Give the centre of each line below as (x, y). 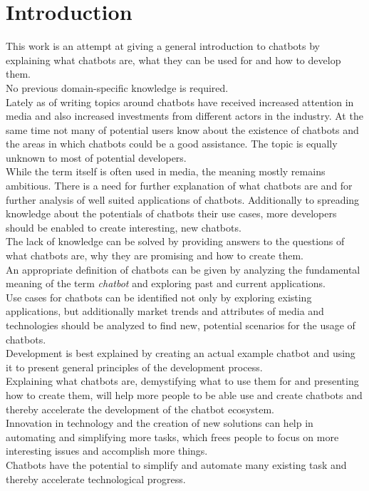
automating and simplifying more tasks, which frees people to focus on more (172, 436)
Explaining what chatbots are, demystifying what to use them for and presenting (182, 381)
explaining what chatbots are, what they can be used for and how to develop (173, 60)
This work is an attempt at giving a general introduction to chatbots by (163, 46)
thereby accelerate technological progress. (96, 479)
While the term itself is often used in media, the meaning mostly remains (166, 171)
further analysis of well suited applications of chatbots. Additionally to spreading (183, 199)
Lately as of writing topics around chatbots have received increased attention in (180, 102)
